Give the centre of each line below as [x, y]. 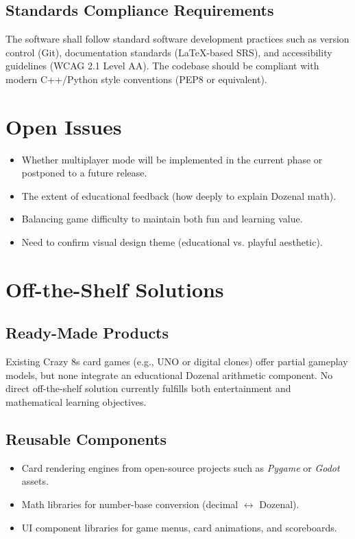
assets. [35, 481]
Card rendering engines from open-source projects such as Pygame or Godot [181, 467]
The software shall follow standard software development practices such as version [177, 39]
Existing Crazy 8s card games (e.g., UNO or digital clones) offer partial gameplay [177, 362]
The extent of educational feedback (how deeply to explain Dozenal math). [179, 195]
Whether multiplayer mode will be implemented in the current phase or [172, 159]
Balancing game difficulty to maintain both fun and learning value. [162, 219]
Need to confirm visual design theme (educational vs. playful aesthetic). [172, 242]
